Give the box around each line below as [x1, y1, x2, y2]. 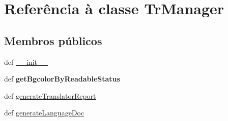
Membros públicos [4, 32, 102, 48]
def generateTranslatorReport [4, 90, 96, 101]
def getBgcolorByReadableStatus [4, 73, 120, 84]
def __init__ [4, 56, 48, 67]
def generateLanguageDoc [4, 107, 84, 118]
